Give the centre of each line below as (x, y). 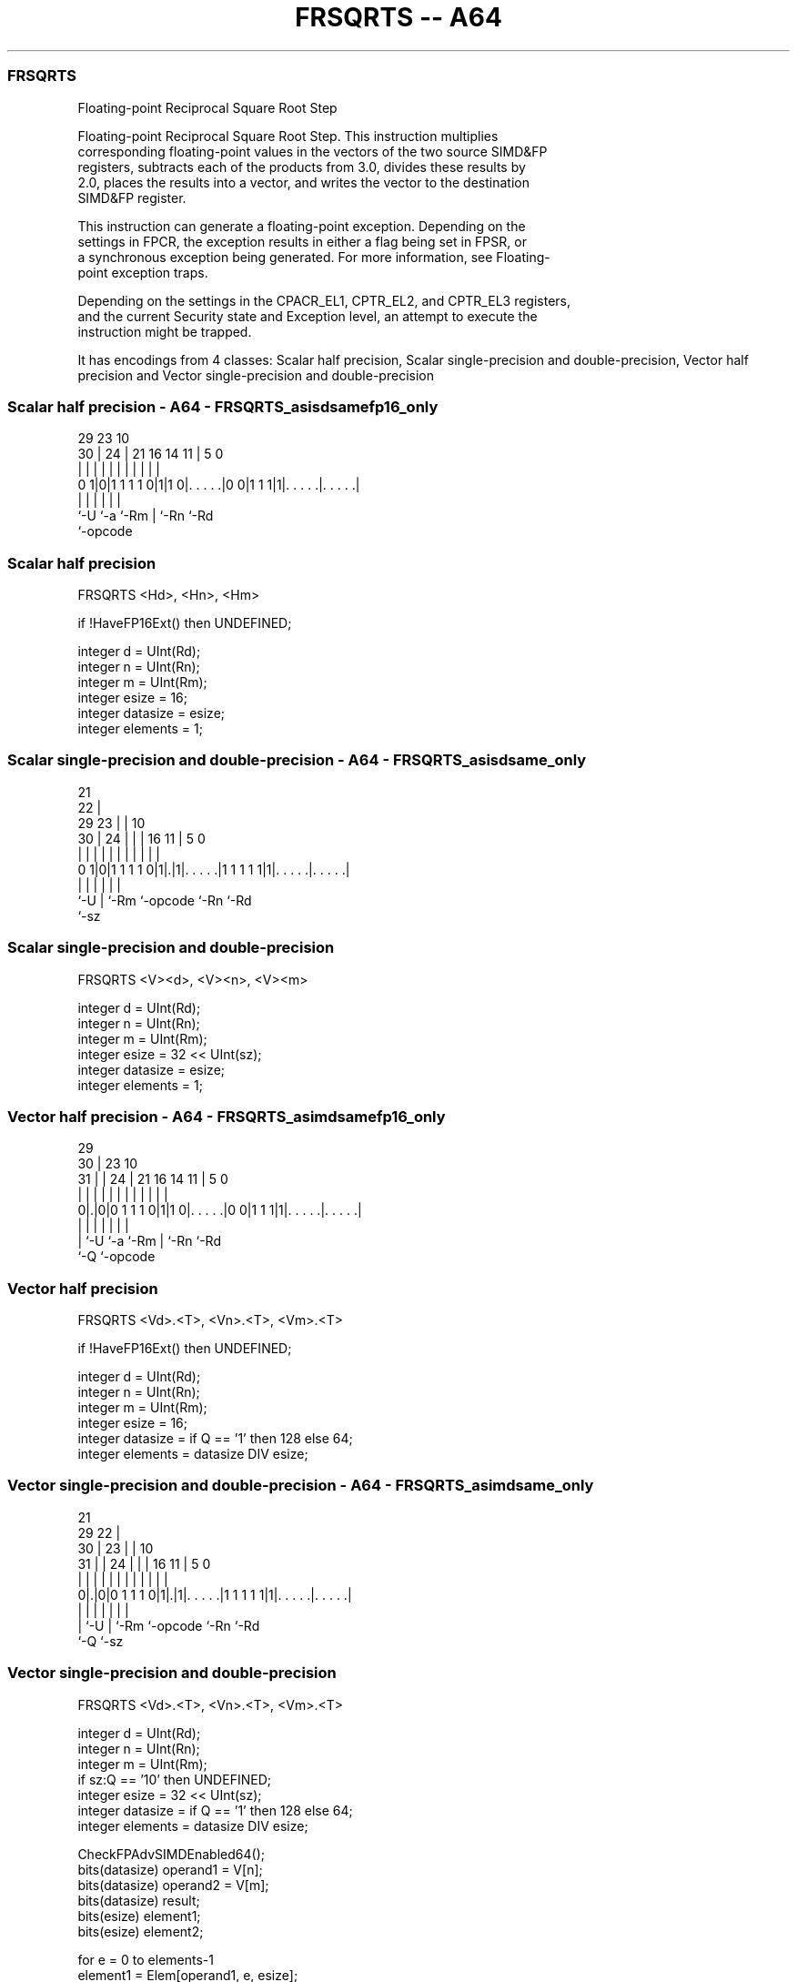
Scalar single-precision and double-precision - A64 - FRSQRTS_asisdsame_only (297, 760)
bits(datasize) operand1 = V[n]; (170, 1869)
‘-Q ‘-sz (101, 1641)
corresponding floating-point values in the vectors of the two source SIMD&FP (313, 151)
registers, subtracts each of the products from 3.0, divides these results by (302, 167)
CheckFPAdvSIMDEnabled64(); (171, 1854)
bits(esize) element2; (141, 1931)
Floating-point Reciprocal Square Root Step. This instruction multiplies (288, 136)
